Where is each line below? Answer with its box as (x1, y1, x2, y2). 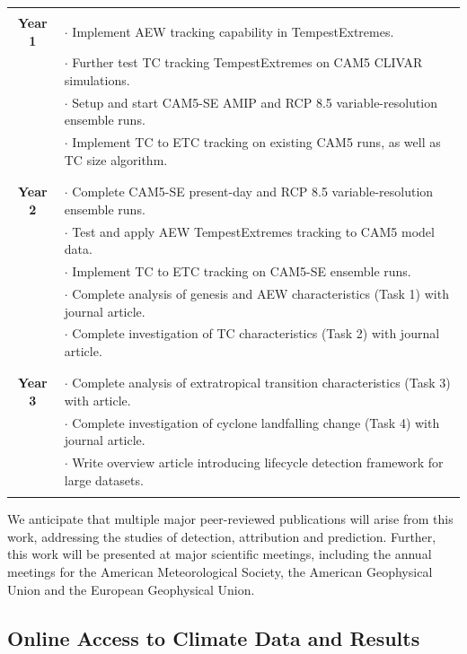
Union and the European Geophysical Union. (7, 580, 255, 598)
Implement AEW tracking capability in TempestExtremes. (72, 22, 394, 40)
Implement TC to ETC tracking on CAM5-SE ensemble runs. (72, 262, 411, 281)
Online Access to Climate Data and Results (7, 623, 420, 651)
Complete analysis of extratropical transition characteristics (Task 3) (72, 373, 451, 392)
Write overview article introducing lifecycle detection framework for (72, 453, 444, 472)
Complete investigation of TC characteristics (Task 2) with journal (72, 324, 440, 343)
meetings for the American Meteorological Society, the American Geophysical (7, 562, 433, 580)
